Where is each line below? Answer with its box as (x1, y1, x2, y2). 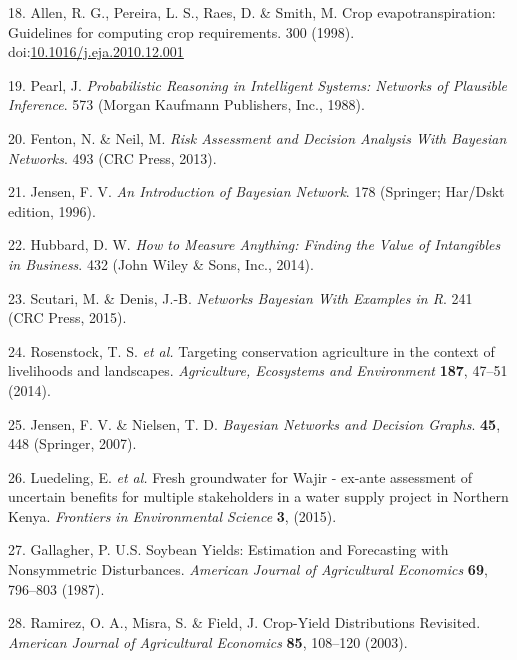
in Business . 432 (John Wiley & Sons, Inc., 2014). (8, 253, 314, 274)
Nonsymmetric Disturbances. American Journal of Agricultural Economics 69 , (8, 559, 488, 580)
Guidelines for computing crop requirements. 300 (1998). (8, 21, 355, 42)
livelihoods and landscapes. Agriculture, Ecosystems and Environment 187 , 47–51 (8, 360, 508, 381)
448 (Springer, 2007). (8, 433, 137, 454)
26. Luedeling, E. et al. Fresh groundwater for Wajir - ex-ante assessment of (8, 466, 472, 487)
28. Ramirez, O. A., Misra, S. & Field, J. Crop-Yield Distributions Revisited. (8, 612, 481, 633)
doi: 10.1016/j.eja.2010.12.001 (8, 41, 184, 62)
